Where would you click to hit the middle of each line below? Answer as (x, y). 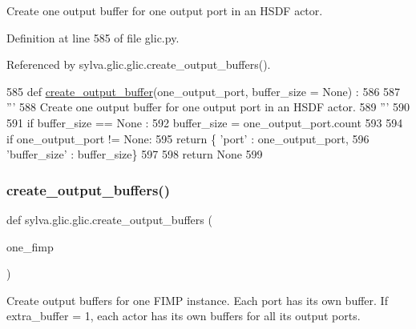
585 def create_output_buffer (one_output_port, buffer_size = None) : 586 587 (204, 91)
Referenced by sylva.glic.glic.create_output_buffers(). (139, 64)
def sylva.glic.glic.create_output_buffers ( (109, 219)
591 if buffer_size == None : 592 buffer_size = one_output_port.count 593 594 (205, 122)
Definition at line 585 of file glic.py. (93, 37)
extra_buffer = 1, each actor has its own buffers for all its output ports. (184, 316)
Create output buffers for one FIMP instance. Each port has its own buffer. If (197, 300)
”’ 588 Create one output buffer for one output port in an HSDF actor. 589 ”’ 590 (208, 107)
